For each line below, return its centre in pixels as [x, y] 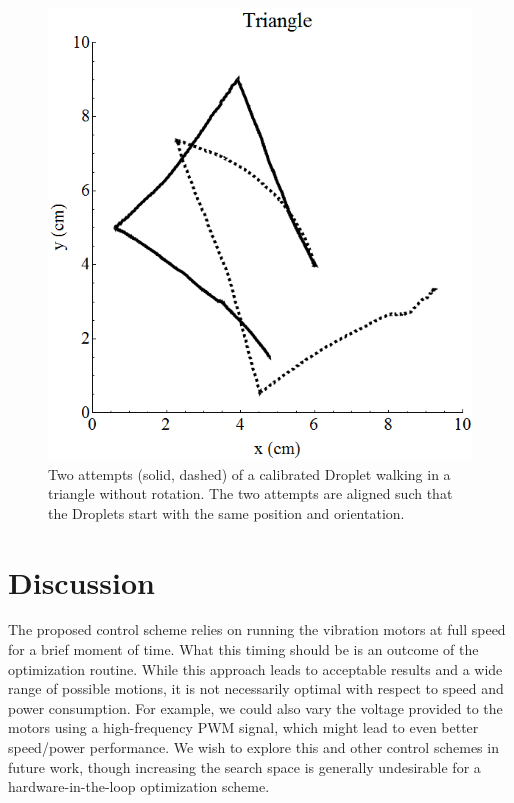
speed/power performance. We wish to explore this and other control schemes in [253, 747]
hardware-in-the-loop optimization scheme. [139, 786]
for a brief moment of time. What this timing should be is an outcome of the [243, 649]
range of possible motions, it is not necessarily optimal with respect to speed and [256, 688]
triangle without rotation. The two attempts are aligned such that [250, 493]
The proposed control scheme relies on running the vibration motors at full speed [257, 629]
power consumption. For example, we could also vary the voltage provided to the [255, 707]
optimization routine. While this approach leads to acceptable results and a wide [255, 668]
